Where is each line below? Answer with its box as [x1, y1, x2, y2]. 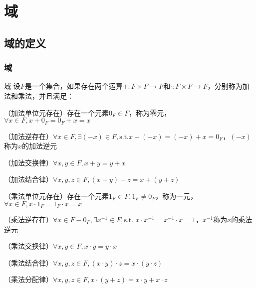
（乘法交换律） [4, 241, 53, 251]
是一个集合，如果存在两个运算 [24, 81, 123, 91]
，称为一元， [155, 190, 198, 201]
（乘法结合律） [4, 257, 53, 268]
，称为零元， [129, 107, 171, 118]
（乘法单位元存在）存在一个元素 [4, 190, 109, 201]
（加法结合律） [4, 174, 53, 184]
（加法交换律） [4, 157, 53, 167]
